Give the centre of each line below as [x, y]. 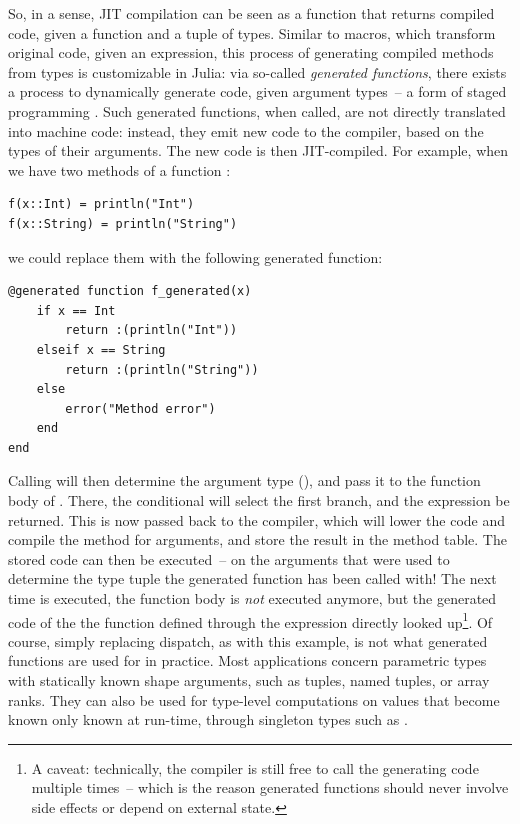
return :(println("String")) [162, 369]
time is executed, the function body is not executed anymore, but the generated [252, 598]
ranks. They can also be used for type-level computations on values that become [254, 699]
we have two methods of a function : [119, 169]
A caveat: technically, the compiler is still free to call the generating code [255, 767]
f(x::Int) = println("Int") [101, 204]
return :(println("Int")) [151, 330]
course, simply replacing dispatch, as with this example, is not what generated [248, 640]
